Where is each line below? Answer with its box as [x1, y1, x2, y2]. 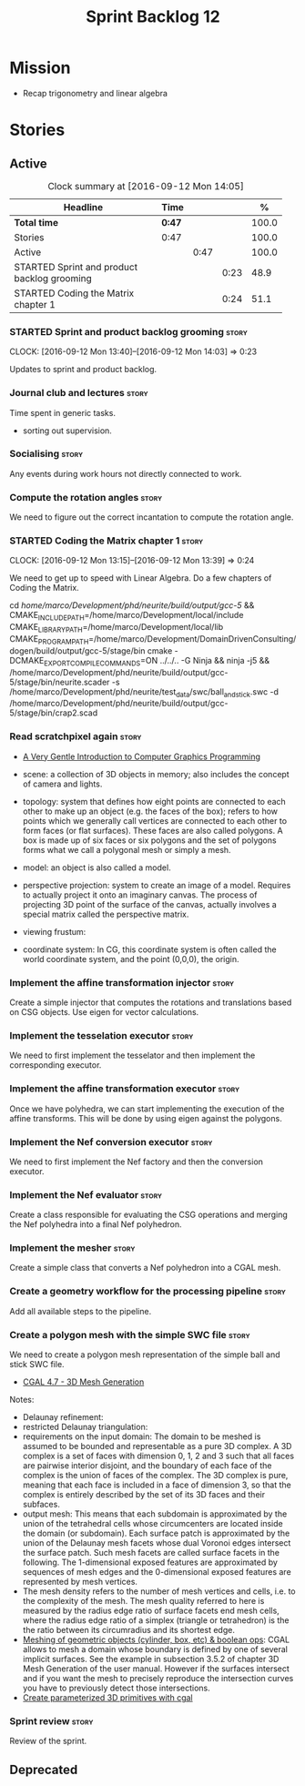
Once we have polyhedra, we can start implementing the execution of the [9, 1103, 285, 1114]
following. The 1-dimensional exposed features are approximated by [22, 1557, 278, 1568]
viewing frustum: [22, 926, 86, 937]
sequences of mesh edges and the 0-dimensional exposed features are [22, 1567, 291, 1578]
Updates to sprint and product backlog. [9, 364, 158, 375]
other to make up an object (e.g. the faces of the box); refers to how [22, 806, 279, 817]
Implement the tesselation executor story [9, 1029, 194, 1041]
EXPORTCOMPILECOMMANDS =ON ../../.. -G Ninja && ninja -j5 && [44, 655, 270, 668]
